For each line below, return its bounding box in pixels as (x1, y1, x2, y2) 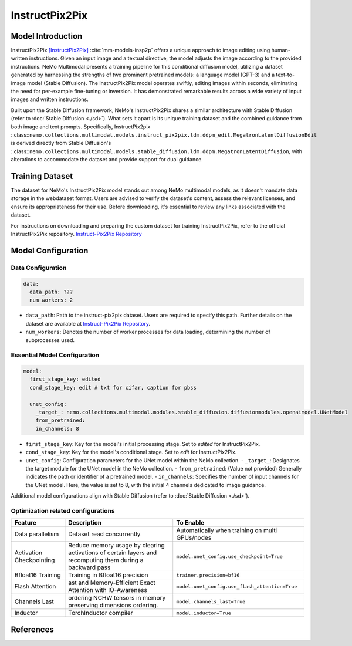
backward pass (68, 563, 111, 571)
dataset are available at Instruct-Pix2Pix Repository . (25, 320, 151, 327)
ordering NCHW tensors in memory (68, 594, 166, 602)
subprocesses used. (25, 336, 75, 343)
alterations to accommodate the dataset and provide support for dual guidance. (11, 156, 204, 163)
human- (271, 47, 290, 54)
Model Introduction (11, 31, 83, 41)
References (11, 624, 54, 634)
